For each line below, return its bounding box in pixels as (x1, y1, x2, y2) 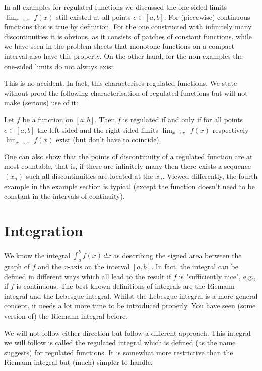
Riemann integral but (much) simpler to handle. (4, 357, 153, 367)
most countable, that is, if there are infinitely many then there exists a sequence (4, 161, 251, 171)
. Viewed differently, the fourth (162, 170, 258, 181)
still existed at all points (56, 11, 131, 22)
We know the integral (4, 250, 71, 260)
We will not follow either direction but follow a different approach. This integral (4, 327, 251, 338)
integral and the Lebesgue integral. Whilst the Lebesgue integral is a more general (4, 290, 258, 301)
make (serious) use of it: (4, 97, 78, 108)
